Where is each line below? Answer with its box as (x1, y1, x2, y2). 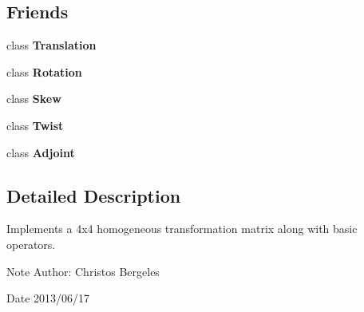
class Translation (6, 37, 97, 53)
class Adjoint (6, 144, 75, 160)
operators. (6, 235, 56, 252)
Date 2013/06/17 (6, 290, 90, 306)
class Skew (6, 90, 61, 107)
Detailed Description (6, 183, 181, 207)
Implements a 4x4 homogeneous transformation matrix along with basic (6, 220, 358, 237)
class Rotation (6, 63, 82, 80)
